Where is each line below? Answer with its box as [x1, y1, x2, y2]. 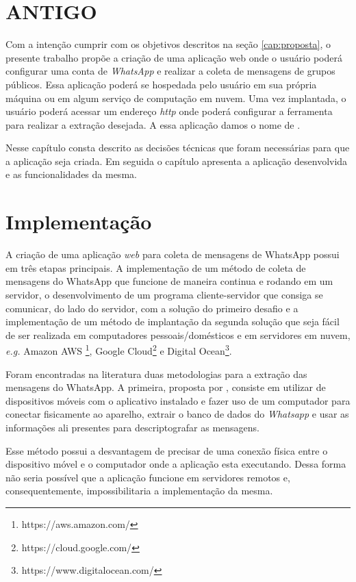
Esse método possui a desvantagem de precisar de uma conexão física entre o [5, 443, 328, 457]
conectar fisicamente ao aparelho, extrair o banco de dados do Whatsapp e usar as [5, 407, 349, 421]
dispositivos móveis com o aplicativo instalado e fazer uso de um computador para [5, 393, 351, 407]
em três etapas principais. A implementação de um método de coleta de [5, 260, 306, 275]
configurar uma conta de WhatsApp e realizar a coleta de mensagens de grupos [5, 64, 335, 78]
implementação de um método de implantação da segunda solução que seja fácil [5, 314, 340, 329]
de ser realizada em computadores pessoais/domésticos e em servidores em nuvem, [5, 327, 351, 342]
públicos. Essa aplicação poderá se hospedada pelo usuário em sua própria [5, 77, 317, 91]
